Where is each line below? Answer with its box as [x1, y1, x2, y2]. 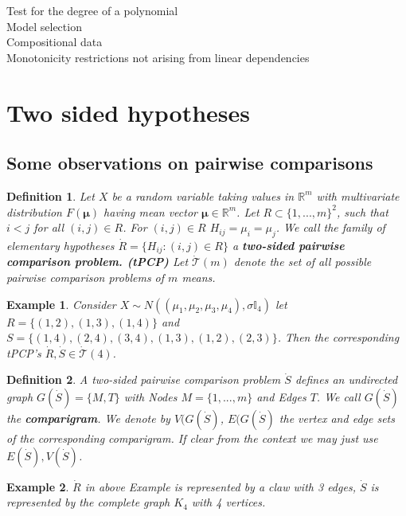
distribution [6, 203, 62, 220]
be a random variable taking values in [111, 187, 295, 204]
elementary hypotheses [6, 236, 115, 253]
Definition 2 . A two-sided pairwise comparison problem [6, 371, 281, 388]
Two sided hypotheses [6, 96, 251, 128]
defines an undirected [295, 371, 398, 388]
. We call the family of [275, 219, 385, 236]
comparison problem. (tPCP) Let [6, 253, 189, 270]
